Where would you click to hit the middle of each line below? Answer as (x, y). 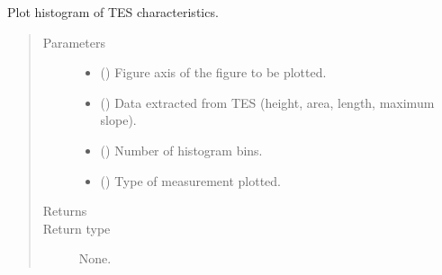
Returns (65, 211)
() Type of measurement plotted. (190, 180)
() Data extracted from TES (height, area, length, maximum (267, 102)
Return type (77, 228)
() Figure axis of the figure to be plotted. (213, 72)
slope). (118, 120)
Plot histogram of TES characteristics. (113, 12)
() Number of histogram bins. (181, 150)
